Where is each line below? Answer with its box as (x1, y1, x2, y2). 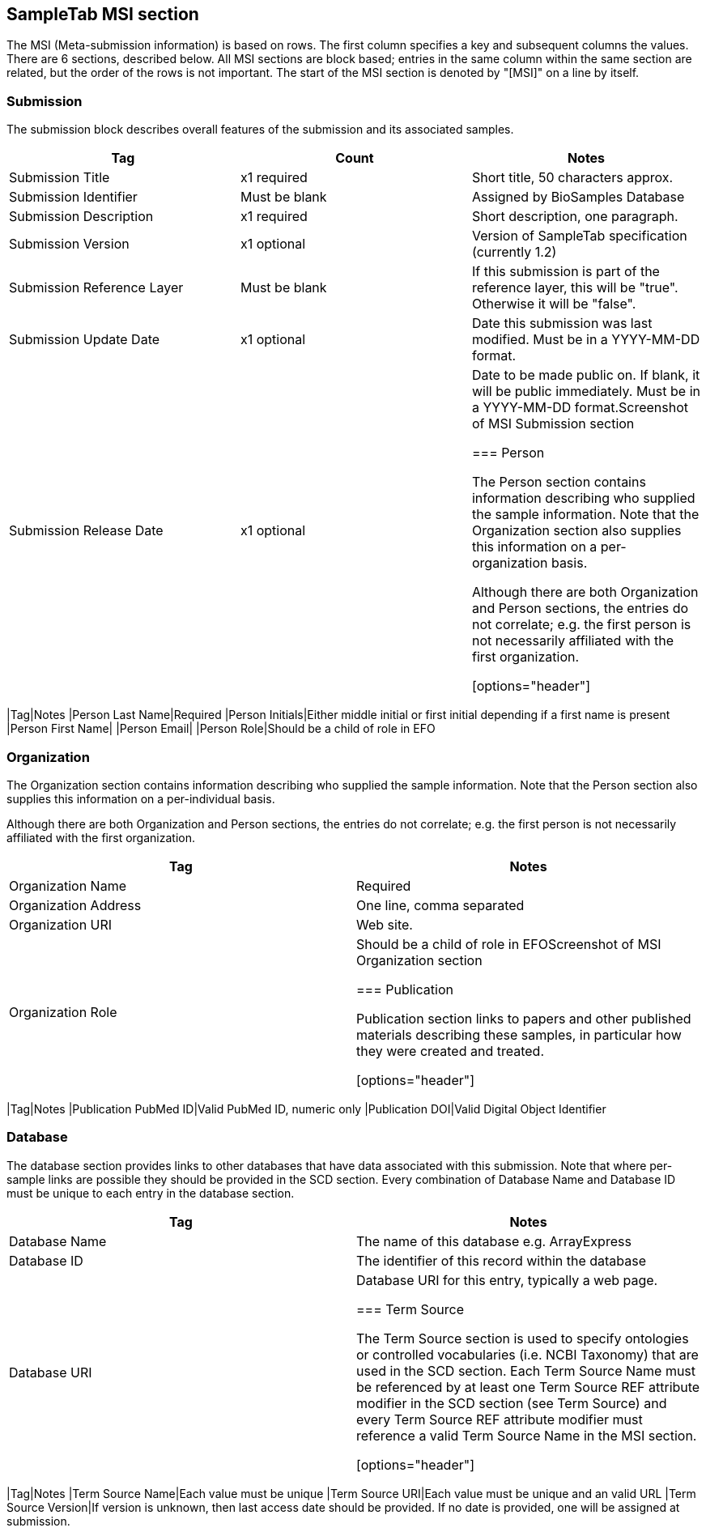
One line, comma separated (356, 896, 525, 913)
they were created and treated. (356, 1042, 544, 1059)
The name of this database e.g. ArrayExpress (356, 1232, 632, 1249)
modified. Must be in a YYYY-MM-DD (471, 331, 700, 348)
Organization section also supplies (471, 522, 682, 539)
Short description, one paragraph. (471, 208, 678, 225)
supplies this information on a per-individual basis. (6, 791, 275, 806)
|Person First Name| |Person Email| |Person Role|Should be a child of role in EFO (6, 721, 436, 736)
